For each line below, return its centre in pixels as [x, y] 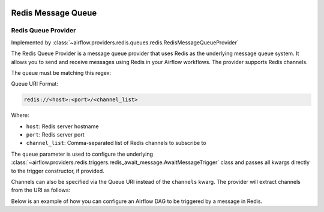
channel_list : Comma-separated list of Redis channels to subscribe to [116, 143]
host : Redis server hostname [62, 126]
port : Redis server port [55, 135]
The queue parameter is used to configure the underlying [82, 154]
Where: [20, 115]
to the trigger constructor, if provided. [58, 171]
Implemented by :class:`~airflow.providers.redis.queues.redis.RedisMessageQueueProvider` [125, 43]
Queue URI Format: [34, 84]
